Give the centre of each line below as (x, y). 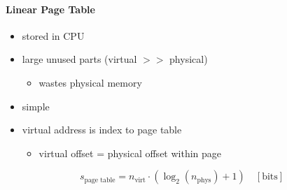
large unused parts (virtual (79, 59)
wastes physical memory (90, 82)
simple (36, 106)
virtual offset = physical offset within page (130, 153)
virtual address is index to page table (102, 130)
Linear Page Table (50, 9)
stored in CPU (53, 35)
